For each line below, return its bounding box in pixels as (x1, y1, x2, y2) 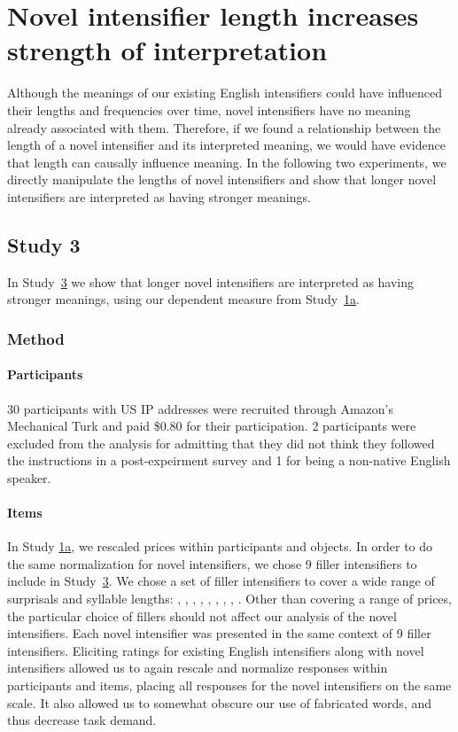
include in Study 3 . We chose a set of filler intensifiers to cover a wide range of (7, 572, 435, 590)
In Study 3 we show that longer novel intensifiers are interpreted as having (7, 272, 415, 291)
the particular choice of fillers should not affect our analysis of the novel (7, 606, 397, 625)
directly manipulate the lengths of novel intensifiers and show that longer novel (7, 170, 437, 189)
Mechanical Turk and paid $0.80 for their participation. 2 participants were (7, 417, 416, 435)
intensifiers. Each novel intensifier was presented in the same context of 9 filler (7, 624, 431, 642)
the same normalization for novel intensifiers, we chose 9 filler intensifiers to (7, 554, 417, 572)
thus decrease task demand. (7, 711, 157, 729)
